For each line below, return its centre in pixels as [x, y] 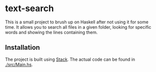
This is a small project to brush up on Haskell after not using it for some [77, 22]
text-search [30, 9]
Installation [22, 47]
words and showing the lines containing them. [51, 32]
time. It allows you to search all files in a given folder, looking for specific [78, 27]
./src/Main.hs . [19, 64]
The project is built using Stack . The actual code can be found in [70, 59]
